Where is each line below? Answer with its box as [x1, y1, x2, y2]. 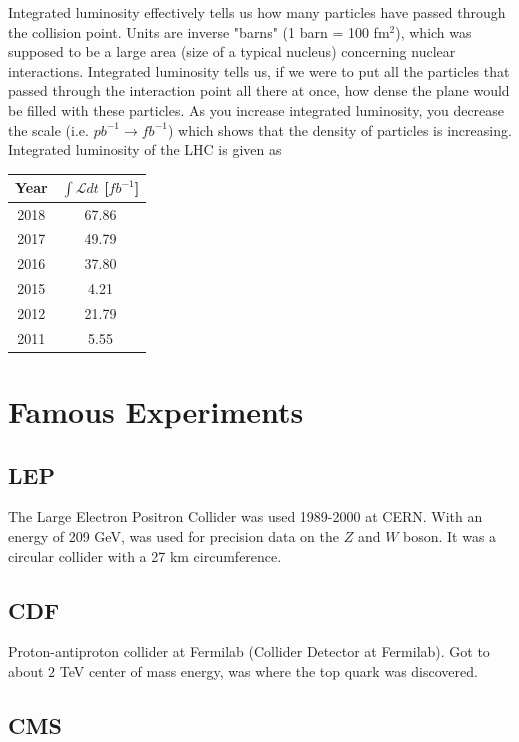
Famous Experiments [8, 391, 304, 431]
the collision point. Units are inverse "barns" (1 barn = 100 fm [8, 21, 390, 42]
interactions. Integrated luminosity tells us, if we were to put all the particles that [8, 60, 510, 81]
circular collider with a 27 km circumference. [8, 545, 282, 566]
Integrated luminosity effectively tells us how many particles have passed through [8, 2, 506, 22]
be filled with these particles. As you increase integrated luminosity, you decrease [8, 99, 505, 120]
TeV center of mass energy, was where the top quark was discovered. [59, 660, 478, 681]
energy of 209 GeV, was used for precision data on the [8, 525, 339, 546]
